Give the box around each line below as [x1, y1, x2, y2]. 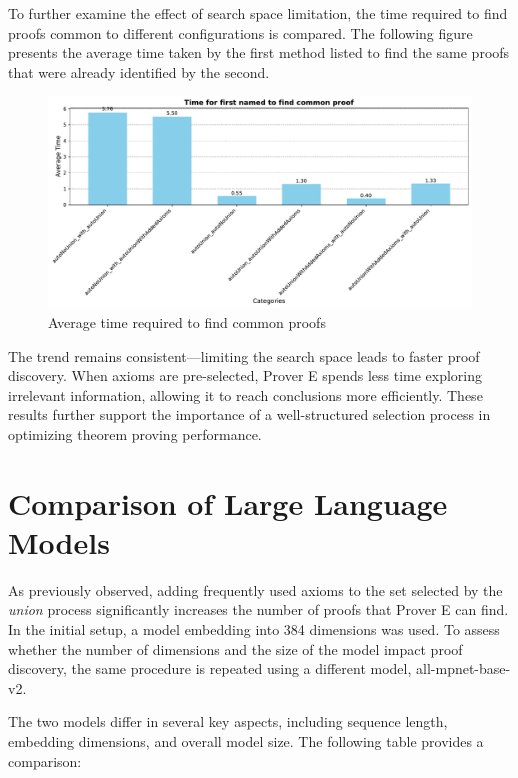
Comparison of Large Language [8, 482, 448, 523]
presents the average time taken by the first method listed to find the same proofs [8, 42, 510, 63]
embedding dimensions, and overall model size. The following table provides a [8, 731, 484, 751]
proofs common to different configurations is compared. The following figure [8, 22, 473, 43]
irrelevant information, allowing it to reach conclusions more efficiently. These [8, 384, 483, 405]
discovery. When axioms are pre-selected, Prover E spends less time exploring [8, 365, 483, 386]
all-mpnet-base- [416, 658, 511, 679]
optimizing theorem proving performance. [8, 423, 262, 444]
